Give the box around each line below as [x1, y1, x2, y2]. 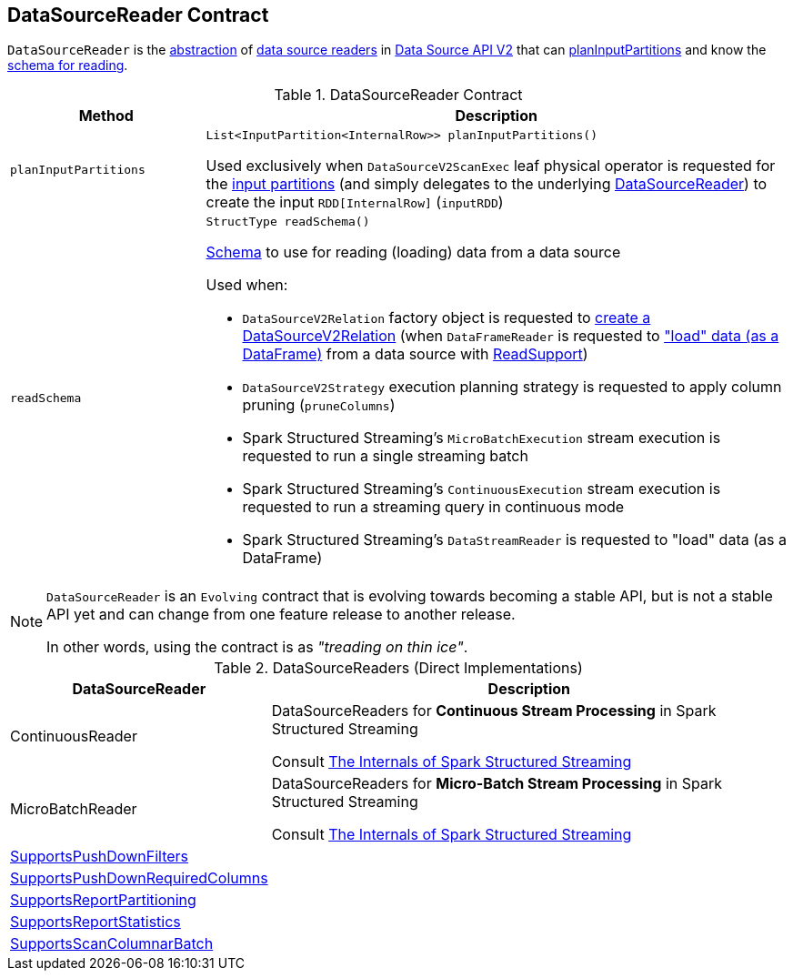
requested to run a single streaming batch [242, 447, 528, 466]
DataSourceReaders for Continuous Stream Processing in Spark [271, 701, 717, 721]
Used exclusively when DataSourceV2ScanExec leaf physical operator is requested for [206, 156, 776, 176]
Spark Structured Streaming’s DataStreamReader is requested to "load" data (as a [242, 530, 787, 549]
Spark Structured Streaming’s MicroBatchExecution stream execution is [242, 429, 721, 448]
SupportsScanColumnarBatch [10, 934, 214, 953]
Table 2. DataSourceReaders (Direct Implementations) [214, 659, 583, 678]
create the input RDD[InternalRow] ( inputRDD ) [206, 193, 504, 212]
